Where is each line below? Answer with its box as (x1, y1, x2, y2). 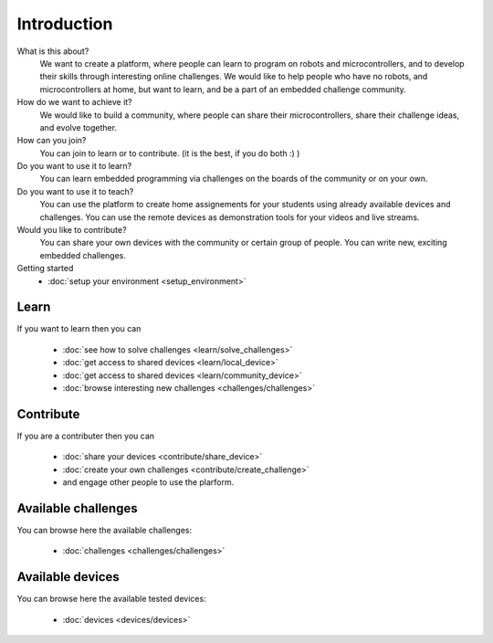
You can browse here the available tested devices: (16, 594, 206, 605)
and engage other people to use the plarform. (62, 477, 235, 488)
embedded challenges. (39, 249, 127, 260)
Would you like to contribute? (16, 225, 127, 236)
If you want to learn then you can (16, 323, 142, 334)
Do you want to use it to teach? (16, 185, 134, 196)
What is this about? (16, 46, 89, 57)
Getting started (16, 263, 74, 274)
